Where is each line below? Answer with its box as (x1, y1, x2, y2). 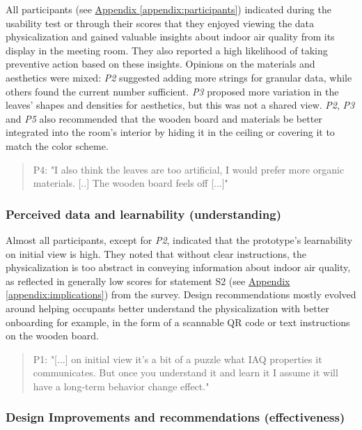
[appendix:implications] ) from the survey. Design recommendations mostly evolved (6, 287, 356, 302)
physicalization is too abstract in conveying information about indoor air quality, (6, 260, 351, 275)
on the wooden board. (6, 328, 99, 343)
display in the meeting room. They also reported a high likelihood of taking (6, 43, 328, 57)
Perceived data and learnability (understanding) (6, 205, 281, 222)
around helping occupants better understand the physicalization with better (6, 300, 329, 315)
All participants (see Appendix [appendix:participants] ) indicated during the (6, 2, 331, 16)
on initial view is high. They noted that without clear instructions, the (6, 246, 307, 261)
